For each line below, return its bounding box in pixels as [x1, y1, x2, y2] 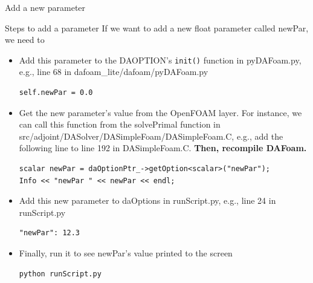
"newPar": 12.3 [19, 229, 80, 238]
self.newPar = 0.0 [19, 88, 93, 97]
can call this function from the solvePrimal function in [19, 118, 221, 131]
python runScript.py [19, 269, 102, 278]
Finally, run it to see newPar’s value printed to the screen [19, 246, 233, 259]
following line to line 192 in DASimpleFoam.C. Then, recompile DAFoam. [19, 141, 307, 154]
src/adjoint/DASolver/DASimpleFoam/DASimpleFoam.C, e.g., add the [19, 129, 283, 142]
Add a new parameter [5, 1, 86, 13]
